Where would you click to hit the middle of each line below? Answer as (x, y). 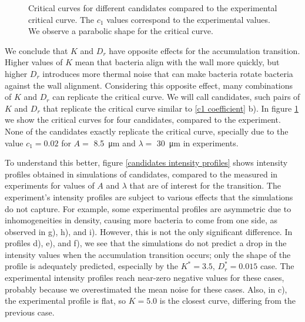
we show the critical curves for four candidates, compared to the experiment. (143, 120)
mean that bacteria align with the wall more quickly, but (177, 62)
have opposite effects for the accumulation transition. (205, 50)
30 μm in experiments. (197, 142)
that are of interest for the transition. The (205, 185)
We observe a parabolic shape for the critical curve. (121, 31)
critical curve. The (61, 19)
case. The (277, 266)
